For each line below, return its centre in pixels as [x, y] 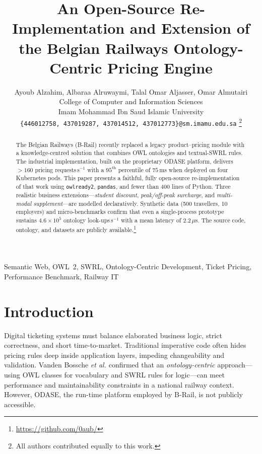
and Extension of [190, 28]
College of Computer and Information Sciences [131, 101]
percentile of [134, 169]
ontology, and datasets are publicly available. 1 [76, 229]
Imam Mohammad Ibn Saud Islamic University [131, 111]
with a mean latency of [151, 220]
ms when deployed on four [194, 169]
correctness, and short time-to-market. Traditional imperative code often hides [125, 345]
